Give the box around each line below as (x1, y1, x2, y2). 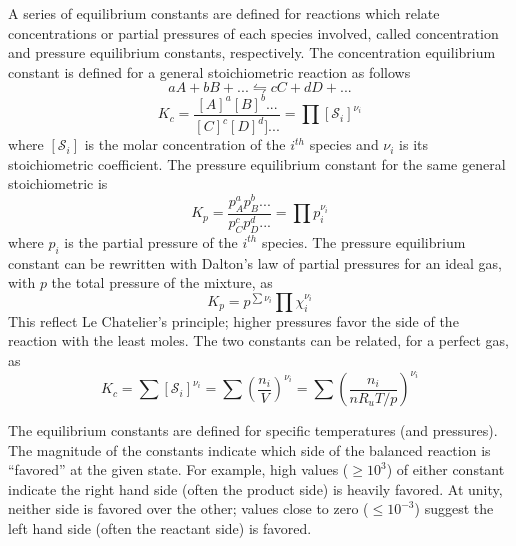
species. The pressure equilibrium (261, 231, 466, 252)
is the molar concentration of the (84, 134, 286, 155)
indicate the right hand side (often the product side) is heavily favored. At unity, (8, 478, 503, 499)
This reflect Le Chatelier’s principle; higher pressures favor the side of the (8, 310, 459, 331)
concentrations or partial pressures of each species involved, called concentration (8, 22, 499, 43)
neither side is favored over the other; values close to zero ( (8, 498, 369, 519)
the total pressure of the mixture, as (51, 272, 273, 293)
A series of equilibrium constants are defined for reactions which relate (8, 3, 440, 23)
